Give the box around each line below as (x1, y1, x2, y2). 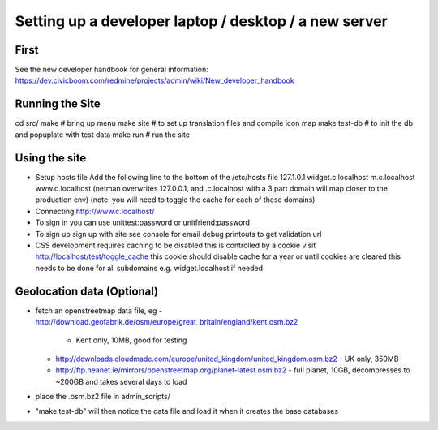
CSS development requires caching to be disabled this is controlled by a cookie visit (35, 240, 316, 250)
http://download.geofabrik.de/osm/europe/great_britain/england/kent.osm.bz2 (35, 317, 298, 327)
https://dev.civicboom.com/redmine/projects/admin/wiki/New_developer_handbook (15, 75, 295, 85)
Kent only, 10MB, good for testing (75, 335, 187, 345)
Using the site (15, 151, 87, 165)
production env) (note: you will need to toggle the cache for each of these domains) (35, 195, 316, 204)
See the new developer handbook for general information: (15, 65, 208, 75)
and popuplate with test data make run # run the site (15, 130, 191, 140)
